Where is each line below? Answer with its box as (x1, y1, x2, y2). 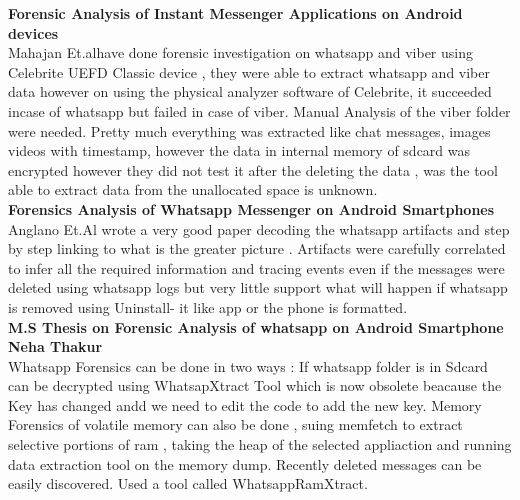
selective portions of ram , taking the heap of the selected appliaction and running (8, 434, 512, 455)
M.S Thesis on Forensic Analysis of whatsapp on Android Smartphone (8, 316, 504, 337)
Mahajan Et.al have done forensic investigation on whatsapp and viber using (8, 42, 473, 63)
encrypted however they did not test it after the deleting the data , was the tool (8, 159, 498, 180)
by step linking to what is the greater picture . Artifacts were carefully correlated (8, 238, 506, 259)
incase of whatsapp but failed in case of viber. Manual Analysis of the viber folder (8, 100, 511, 121)
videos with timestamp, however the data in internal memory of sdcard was (8, 140, 471, 161)
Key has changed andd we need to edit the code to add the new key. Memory (8, 394, 482, 415)
